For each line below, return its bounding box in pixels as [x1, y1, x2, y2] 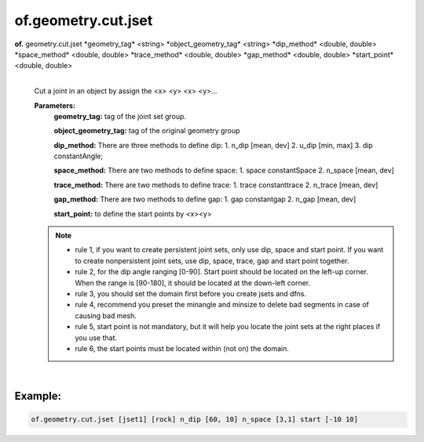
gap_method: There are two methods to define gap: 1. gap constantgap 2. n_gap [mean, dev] [53, 194, 356, 204]
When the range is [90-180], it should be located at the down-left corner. [75, 278, 310, 288]
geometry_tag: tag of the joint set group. [53, 111, 187, 121]
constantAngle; [53, 151, 104, 161]
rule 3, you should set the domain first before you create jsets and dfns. [75, 288, 307, 298]
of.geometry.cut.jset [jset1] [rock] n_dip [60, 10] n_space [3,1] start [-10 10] [31, 415, 359, 424]
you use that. [75, 333, 118, 342]
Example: [14, 389, 62, 403]
